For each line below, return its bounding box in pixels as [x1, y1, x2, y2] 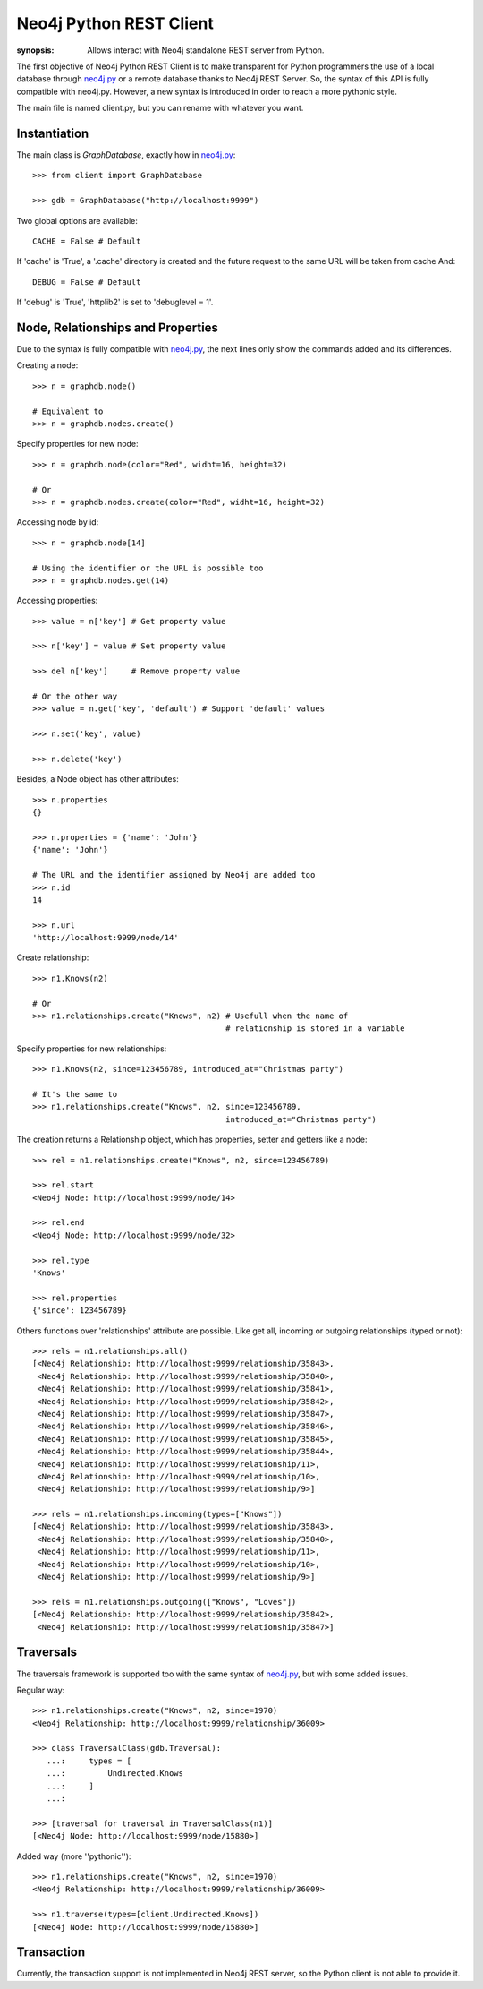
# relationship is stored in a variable [225, 1024, 405, 1033]
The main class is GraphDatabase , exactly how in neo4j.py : [16, 150, 236, 160]
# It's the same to [32, 1089, 118, 1099]
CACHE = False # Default [32, 236, 141, 246]
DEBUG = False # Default [32, 277, 141, 287]
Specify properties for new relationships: [16, 1043, 167, 1054]
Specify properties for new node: [16, 439, 139, 450]
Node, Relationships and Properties [16, 320, 219, 335]
